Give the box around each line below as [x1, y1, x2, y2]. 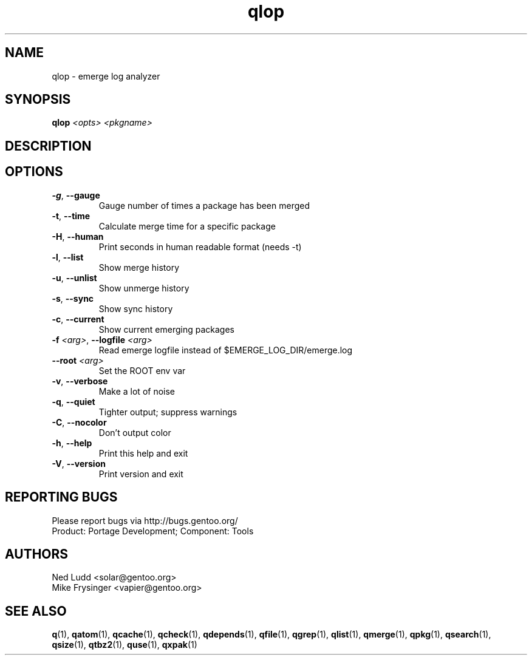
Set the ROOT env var [98, 365, 186, 376]
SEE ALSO [5, 603, 67, 619]
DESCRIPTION [5, 138, 92, 154]
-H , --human [52, 231, 104, 242]
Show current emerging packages [98, 324, 234, 335]
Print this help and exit [98, 447, 188, 458]
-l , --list [52, 251, 84, 262]
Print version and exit [98, 468, 183, 479]
